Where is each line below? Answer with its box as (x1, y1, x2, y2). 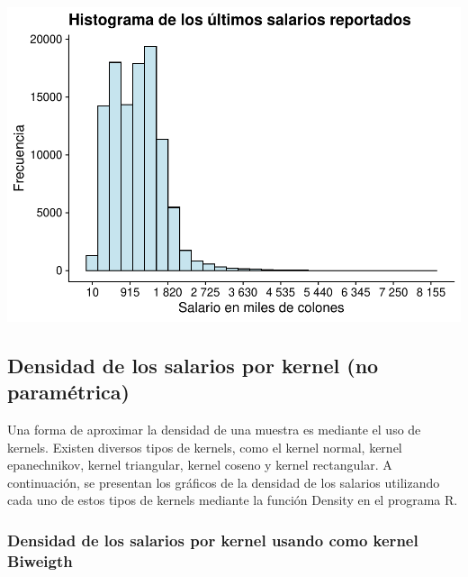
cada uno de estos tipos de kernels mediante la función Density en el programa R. (7, 490, 458, 509)
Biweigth (7, 549, 73, 572)
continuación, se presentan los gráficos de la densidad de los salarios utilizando (7, 472, 440, 491)
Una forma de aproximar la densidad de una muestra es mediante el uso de (7, 420, 421, 439)
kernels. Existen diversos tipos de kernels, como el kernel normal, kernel (7, 437, 402, 456)
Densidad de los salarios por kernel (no (7, 351, 379, 379)
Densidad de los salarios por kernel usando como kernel (7, 529, 418, 551)
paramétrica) (7, 378, 130, 406)
